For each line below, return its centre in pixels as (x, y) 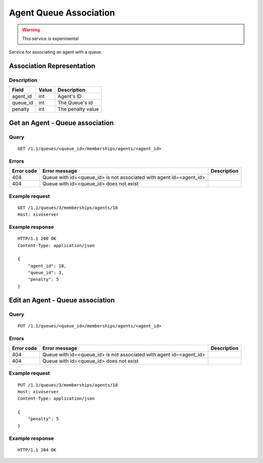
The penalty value (78, 109)
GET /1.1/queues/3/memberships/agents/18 (68, 208)
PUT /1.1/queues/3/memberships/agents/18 (68, 385)
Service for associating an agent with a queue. (56, 52)
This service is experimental (50, 39)
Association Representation (52, 66)
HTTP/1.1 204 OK (37, 450)
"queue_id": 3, (46, 273)
